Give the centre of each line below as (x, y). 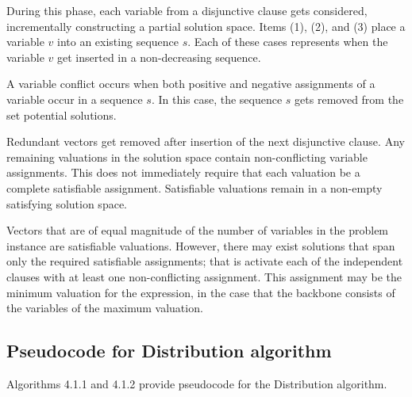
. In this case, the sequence (217, 99)
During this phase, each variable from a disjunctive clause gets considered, (187, 10)
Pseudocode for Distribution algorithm (169, 351)
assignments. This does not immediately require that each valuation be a (183, 172)
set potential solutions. (62, 115)
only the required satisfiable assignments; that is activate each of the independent (205, 261)
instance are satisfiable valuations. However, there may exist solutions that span (201, 245)
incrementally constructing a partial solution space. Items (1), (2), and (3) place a (206, 26)
